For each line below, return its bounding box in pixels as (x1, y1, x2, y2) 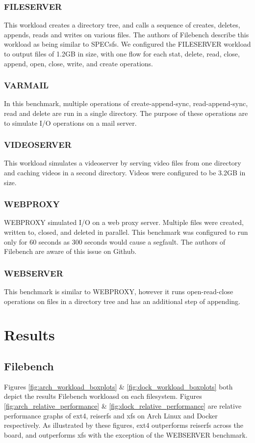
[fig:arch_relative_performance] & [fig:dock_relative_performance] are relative (4, 400, 242, 411)
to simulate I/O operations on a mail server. (4, 117, 137, 128)
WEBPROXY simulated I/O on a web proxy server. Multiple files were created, (4, 217, 244, 227)
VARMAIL (4, 79, 49, 91)
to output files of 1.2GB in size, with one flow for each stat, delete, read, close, (4, 49, 240, 58)
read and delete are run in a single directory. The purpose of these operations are (4, 108, 248, 118)
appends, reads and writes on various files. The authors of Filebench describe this (4, 29, 249, 39)
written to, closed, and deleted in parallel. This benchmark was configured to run (4, 227, 248, 237)
